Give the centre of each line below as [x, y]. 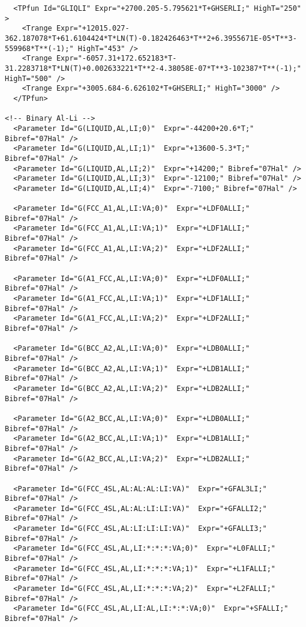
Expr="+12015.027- [93, 29]
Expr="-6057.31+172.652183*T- [116, 59]
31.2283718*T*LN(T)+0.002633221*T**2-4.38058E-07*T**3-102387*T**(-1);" [153, 68]
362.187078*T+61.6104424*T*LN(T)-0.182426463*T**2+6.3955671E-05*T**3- [151, 38]
